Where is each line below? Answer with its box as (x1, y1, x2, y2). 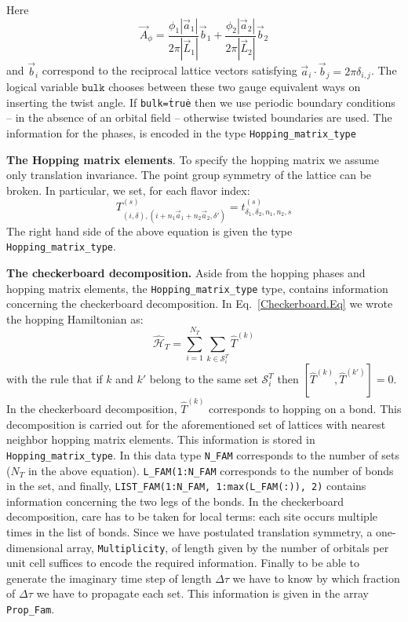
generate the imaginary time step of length (6, 569, 212, 586)
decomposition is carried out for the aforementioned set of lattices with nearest (6, 415, 386, 432)
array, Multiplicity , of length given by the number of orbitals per (67, 539, 389, 555)
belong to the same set (149, 371, 258, 387)
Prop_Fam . (6, 601, 55, 617)
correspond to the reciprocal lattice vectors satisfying (42, 62, 297, 79)
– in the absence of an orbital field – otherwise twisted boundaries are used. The (6, 109, 392, 126)
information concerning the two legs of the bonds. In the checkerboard (6, 492, 344, 509)
